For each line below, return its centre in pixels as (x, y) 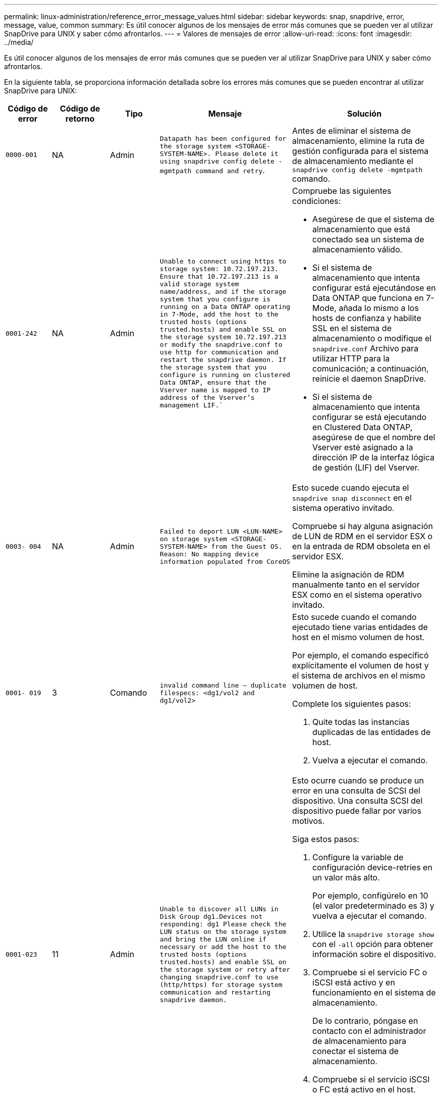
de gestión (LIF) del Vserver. (366, 467)
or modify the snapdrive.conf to (221, 345)
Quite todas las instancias (361, 722)
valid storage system (199, 284)
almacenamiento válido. (357, 249)
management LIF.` (191, 405)
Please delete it (247, 153)
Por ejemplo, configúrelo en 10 (370, 896)
